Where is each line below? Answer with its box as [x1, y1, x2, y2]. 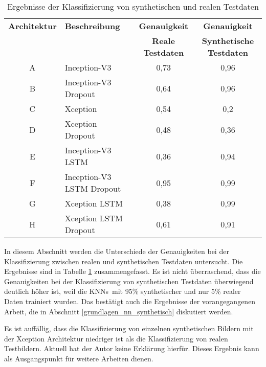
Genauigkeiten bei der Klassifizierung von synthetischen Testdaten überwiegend [4, 276, 254, 286]
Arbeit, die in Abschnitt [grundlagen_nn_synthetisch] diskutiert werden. [4, 306, 233, 316]
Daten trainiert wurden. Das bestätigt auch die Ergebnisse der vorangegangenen [4, 295, 256, 306]
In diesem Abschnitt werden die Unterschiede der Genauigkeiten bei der [4, 246, 229, 256]
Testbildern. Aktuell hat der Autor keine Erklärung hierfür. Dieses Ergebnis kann [4, 343, 259, 354]
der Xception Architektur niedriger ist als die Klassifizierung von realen [4, 333, 228, 343]
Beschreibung [64, 20, 120, 32]
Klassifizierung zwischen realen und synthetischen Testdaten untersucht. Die [4, 256, 243, 266]
